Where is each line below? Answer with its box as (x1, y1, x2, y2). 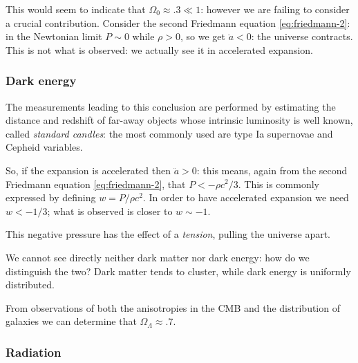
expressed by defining (6, 190, 96, 205)
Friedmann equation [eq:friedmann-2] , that (6, 176, 186, 191)
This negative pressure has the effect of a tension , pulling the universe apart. (6, 227, 330, 241)
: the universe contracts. (251, 29, 353, 44)
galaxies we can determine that (6, 314, 137, 328)
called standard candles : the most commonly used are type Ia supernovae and (6, 126, 333, 140)
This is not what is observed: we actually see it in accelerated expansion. (6, 42, 313, 57)
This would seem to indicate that (6, 2, 146, 16)
